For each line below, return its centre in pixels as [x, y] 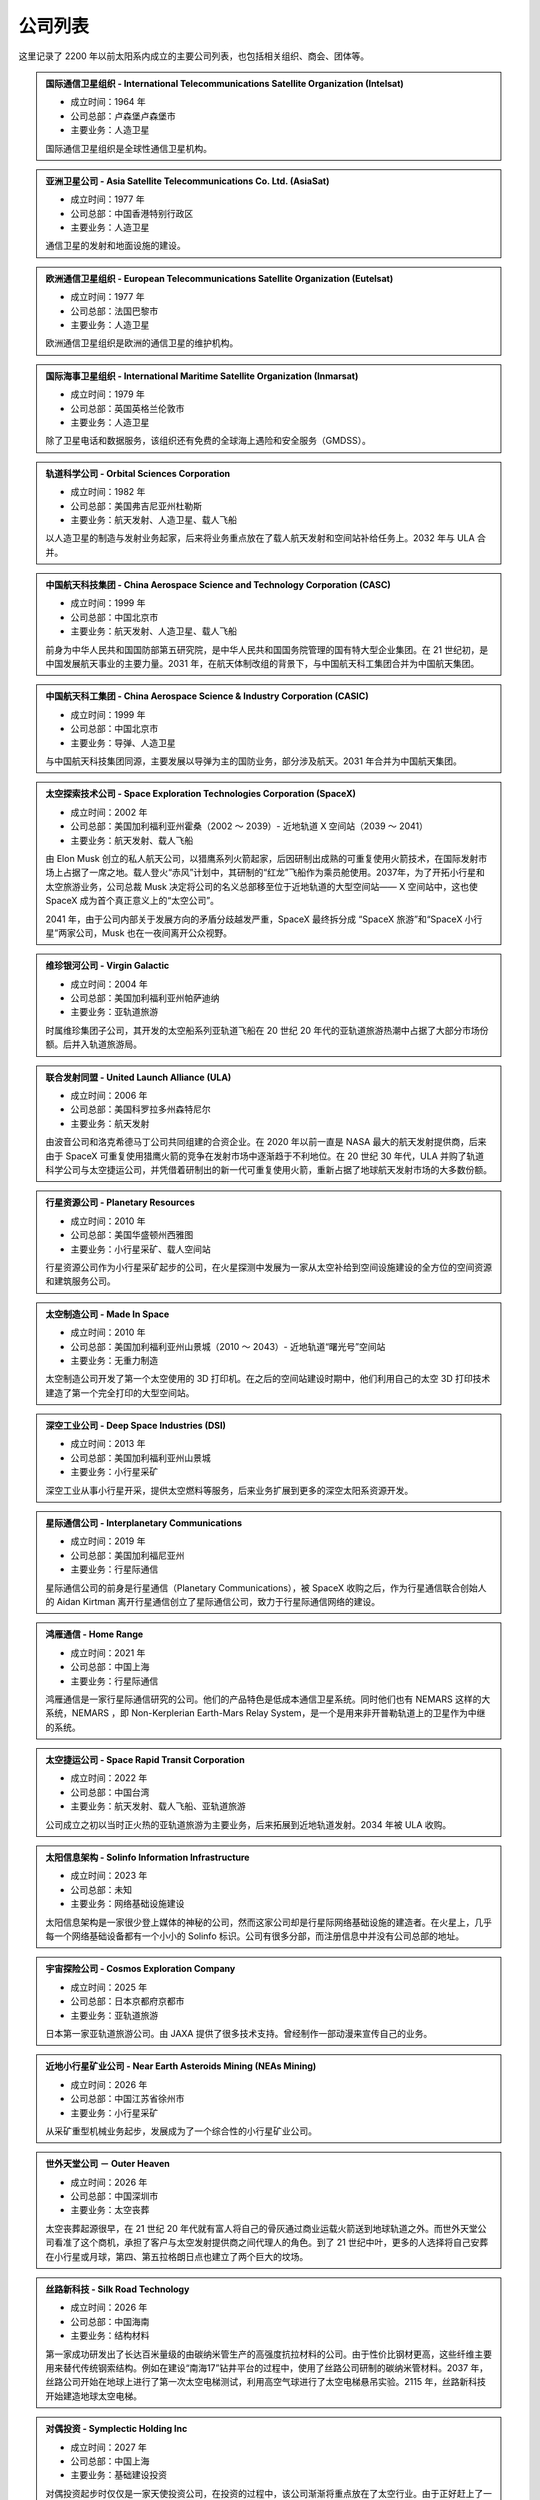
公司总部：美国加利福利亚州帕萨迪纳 [145, 998]
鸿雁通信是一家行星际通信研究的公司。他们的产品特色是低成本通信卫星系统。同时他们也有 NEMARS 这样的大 [268, 1699]
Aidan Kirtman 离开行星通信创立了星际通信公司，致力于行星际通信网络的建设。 [218, 1601]
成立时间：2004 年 [109, 984]
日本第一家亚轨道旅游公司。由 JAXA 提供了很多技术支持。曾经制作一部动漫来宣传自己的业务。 [239, 2033]
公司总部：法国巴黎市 [114, 311]
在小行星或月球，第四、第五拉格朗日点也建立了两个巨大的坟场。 [177, 2256]
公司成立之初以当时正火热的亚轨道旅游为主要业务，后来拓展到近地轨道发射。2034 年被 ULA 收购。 [248, 1824]
